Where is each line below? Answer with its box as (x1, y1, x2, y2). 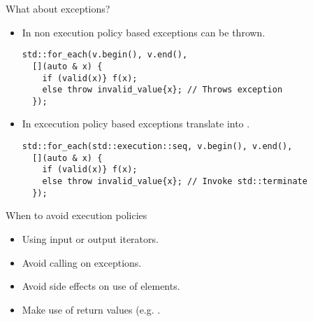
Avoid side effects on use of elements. (22, 279, 180, 293)
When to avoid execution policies (6, 208, 147, 223)
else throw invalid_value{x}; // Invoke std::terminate (42, 176, 307, 187)
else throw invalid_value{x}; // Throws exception (42, 85, 283, 95)
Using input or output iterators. (22, 231, 159, 246)
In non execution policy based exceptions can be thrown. (22, 24, 265, 39)
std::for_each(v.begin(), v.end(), (22, 50, 188, 60)
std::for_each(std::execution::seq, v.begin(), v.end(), (22, 141, 293, 152)
